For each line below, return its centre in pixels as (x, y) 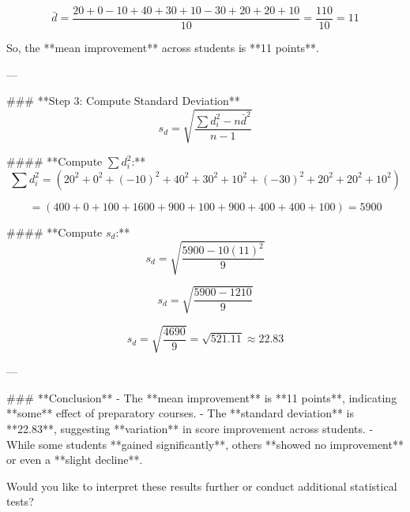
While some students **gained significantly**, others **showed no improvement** (205, 444)
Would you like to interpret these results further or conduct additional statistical (202, 486)
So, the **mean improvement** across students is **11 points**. (163, 48)
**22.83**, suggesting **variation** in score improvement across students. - (190, 428)
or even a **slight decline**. (75, 460)
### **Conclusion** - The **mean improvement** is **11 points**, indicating (202, 397)
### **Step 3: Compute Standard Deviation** (123, 101)
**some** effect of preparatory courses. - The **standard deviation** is (180, 413)
